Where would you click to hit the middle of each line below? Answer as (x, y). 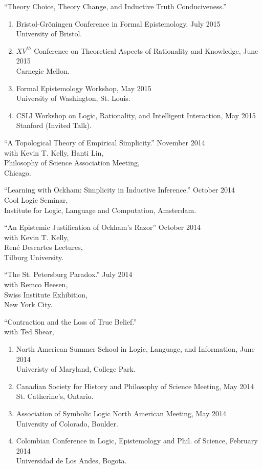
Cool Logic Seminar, (36, 199)
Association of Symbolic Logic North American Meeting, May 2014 (121, 413)
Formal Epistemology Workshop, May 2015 (84, 88)
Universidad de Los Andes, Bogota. (71, 461)
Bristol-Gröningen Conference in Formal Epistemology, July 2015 (118, 23)
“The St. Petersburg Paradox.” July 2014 (68, 274)
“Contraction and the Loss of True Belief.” (70, 321)
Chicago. (18, 172)
